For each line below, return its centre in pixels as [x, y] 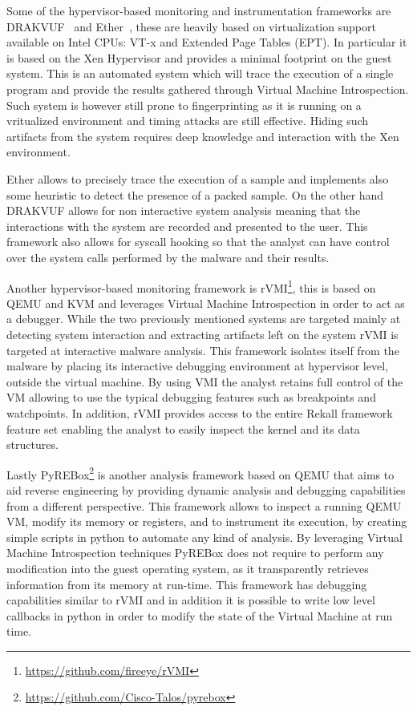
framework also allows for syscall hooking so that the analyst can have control [198, 242]
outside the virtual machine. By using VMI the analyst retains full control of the [205, 381]
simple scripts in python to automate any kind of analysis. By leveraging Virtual [204, 537]
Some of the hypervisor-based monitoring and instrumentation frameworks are [199, 10]
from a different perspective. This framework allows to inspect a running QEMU [204, 505]
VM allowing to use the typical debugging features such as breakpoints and [191, 397]
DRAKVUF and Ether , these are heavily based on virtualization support [191, 26]
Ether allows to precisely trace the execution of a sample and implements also [198, 178]
